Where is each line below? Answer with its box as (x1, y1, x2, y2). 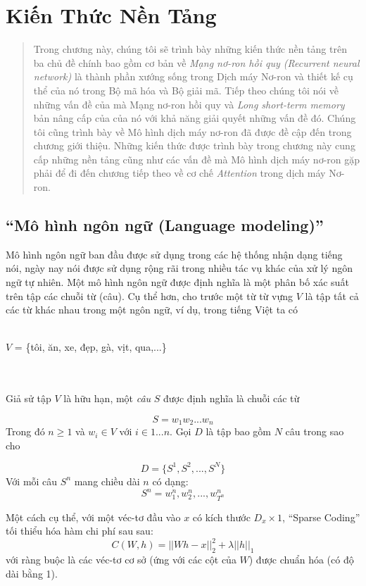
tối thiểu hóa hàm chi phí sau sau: (6, 523, 153, 538)
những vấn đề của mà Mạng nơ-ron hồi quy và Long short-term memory (33, 96, 345, 111)
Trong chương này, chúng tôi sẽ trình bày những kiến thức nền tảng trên (33, 42, 347, 56)
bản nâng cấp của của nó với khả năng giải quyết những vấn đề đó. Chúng (33, 111, 356, 125)
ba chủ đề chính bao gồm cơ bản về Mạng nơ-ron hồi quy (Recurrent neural (33, 55, 360, 70)
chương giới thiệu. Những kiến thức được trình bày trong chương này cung (33, 138, 355, 153)
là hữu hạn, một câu (63, 391, 151, 406)
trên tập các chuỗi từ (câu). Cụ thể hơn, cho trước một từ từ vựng (6, 288, 294, 303)
